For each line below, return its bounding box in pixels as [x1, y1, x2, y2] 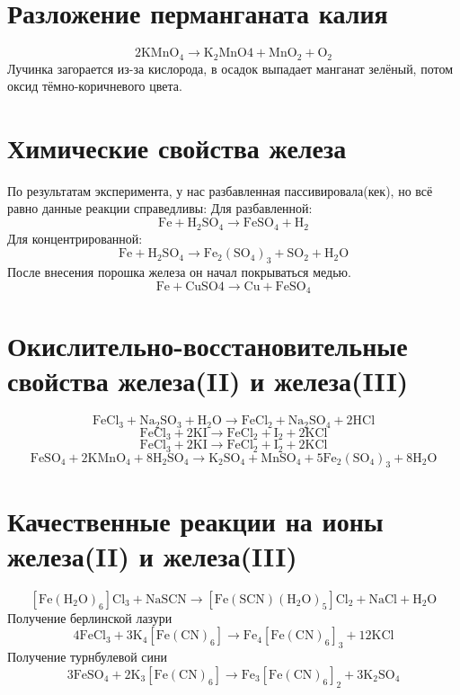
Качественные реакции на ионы [7, 502, 384, 539]
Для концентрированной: [7, 228, 143, 247]
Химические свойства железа [7, 129, 347, 165]
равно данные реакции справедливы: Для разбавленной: [7, 199, 313, 218]
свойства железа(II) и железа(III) [7, 362, 409, 399]
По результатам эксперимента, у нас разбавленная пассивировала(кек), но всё [7, 181, 433, 200]
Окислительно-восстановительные [7, 327, 408, 364]
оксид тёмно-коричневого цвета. [7, 76, 182, 95]
